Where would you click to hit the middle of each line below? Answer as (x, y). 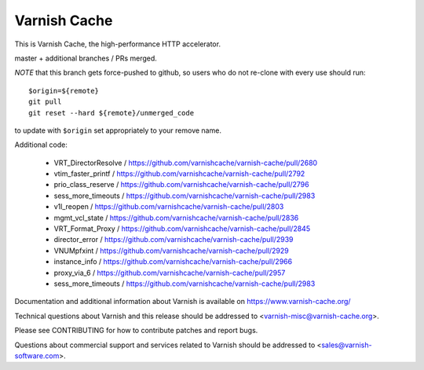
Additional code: (41, 145)
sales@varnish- (346, 345)
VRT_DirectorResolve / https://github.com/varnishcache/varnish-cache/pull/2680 (186, 163)
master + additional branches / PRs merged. (86, 58)
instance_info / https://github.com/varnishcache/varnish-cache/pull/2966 (173, 262)
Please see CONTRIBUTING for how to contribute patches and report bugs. (136, 331)
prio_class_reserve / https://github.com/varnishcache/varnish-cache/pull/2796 (181, 185)
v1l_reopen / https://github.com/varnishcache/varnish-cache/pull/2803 (169, 207)
